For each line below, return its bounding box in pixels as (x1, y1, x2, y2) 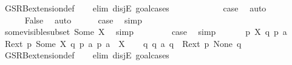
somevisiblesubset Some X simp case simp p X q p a (4, 25, 287, 38)
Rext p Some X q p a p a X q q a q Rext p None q (4, 37, 242, 49)
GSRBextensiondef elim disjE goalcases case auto (4, 2, 267, 14)
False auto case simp (24, 13, 142, 26)
